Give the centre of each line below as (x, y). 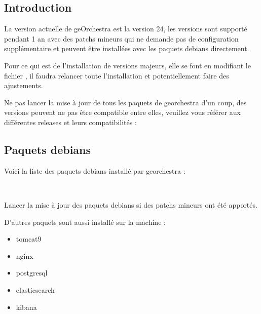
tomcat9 (29, 239)
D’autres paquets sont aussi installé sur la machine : (85, 222)
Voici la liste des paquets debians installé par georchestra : (95, 170)
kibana (26, 307)
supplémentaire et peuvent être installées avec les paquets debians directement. (127, 48)
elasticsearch (35, 289)
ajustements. (24, 85)
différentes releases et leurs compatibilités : (70, 122)
